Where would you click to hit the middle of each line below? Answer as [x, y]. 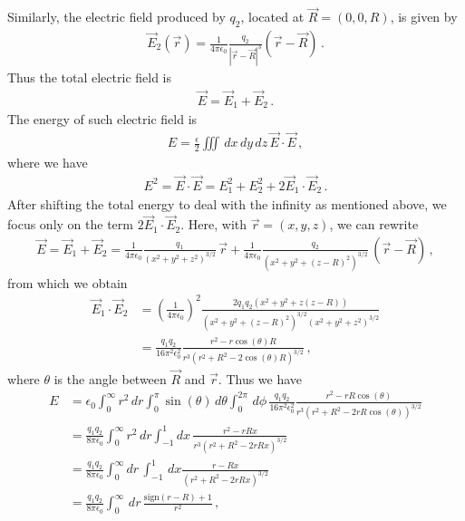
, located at [272, 17]
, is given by [424, 17]
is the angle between [110, 378]
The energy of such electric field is [102, 119]
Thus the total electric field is [90, 77]
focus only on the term [70, 224]
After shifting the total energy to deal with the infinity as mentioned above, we [227, 204]
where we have [48, 163]
